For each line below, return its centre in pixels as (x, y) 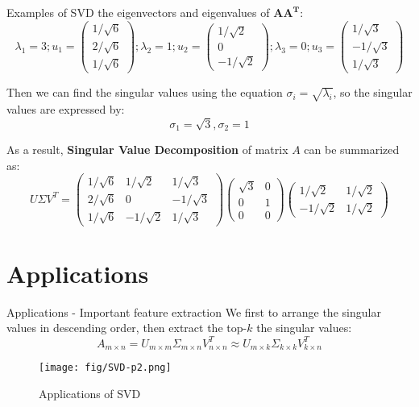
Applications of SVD (90, 393)
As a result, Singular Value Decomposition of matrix (147, 150)
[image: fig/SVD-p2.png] (105, 368)
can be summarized (352, 150)
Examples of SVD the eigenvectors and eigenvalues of (138, 12)
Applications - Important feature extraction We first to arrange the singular (194, 311)
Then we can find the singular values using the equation (145, 92)
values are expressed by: (66, 108)
